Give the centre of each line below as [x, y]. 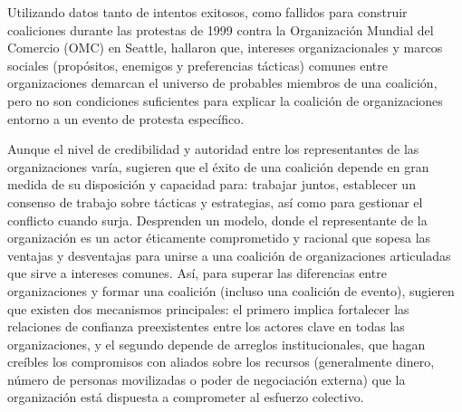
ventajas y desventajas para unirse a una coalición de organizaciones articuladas [229, 255]
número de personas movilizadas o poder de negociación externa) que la [207, 379]
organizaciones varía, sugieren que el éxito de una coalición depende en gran [218, 166]
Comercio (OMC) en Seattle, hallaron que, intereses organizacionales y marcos [225, 48]
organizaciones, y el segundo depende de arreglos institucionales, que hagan [217, 344]
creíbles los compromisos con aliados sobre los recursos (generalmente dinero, [221, 362]
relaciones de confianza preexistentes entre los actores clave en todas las [206, 326]
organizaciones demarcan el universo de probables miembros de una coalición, [222, 83]
